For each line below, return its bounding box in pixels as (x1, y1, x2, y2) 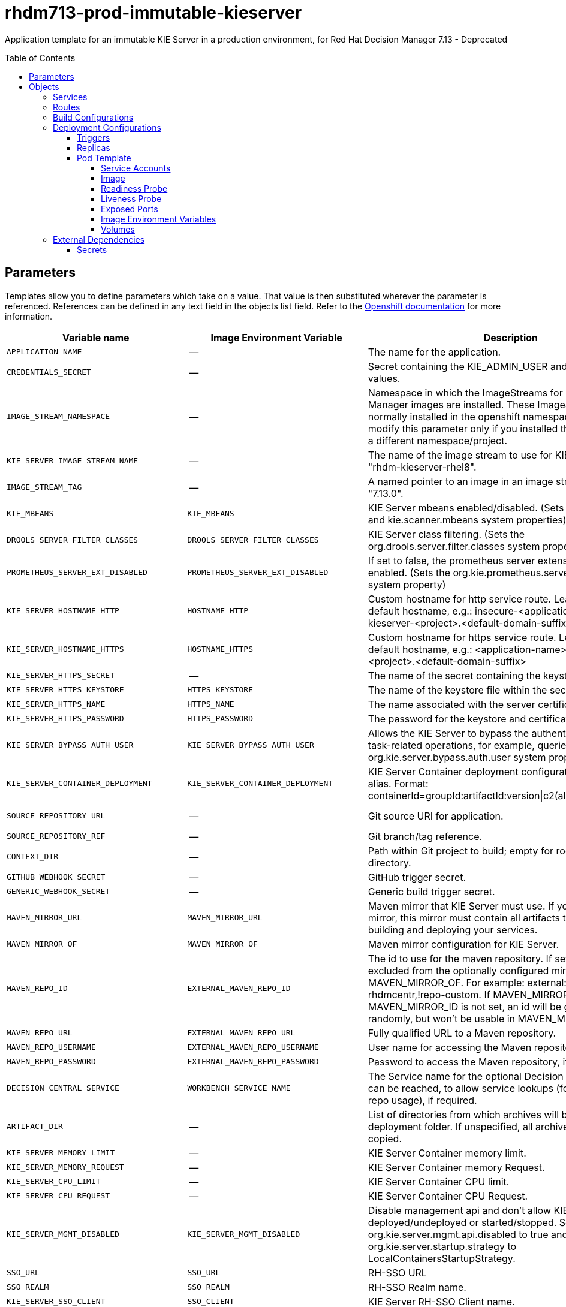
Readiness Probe (101, 183, 168, 194)
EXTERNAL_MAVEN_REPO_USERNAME (187, 1043, 319, 1052)
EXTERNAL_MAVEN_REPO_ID (187, 984, 291, 993)
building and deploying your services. (368, 923, 538, 936)
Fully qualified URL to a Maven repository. (368, 1026, 556, 1039)
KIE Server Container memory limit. (368, 1146, 526, 1159)
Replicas (77, 142, 110, 153)
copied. (368, 1132, 402, 1145)
